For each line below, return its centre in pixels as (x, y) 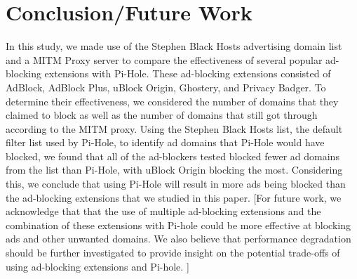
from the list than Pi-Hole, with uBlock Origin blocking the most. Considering (174, 170)
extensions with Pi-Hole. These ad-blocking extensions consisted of (188, 73)
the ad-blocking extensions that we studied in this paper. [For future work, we (174, 197)
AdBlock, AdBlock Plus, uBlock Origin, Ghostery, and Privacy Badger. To (166, 87)
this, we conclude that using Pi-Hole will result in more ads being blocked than (176, 184)
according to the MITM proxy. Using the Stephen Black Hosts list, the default (174, 128)
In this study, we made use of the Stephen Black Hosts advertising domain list (174, 46)
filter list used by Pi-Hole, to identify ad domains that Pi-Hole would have (165, 142)
